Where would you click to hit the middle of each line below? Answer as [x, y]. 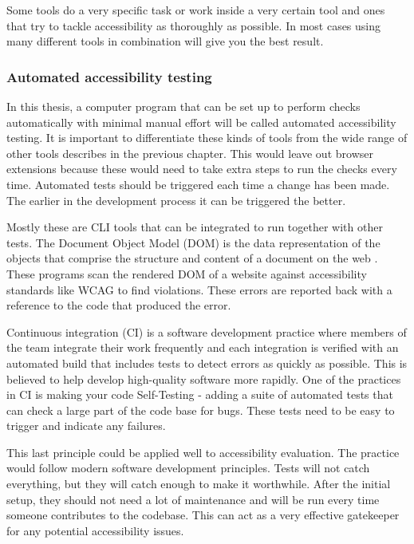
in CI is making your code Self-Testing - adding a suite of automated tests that [200, 394]
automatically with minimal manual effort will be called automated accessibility [201, 122]
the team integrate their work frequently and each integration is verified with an [203, 347]
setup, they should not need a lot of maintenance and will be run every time [193, 499]
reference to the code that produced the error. [119, 305]
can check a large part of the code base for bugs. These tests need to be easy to [201, 410]
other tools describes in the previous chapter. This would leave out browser [190, 153]
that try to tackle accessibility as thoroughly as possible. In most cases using [194, 25]
